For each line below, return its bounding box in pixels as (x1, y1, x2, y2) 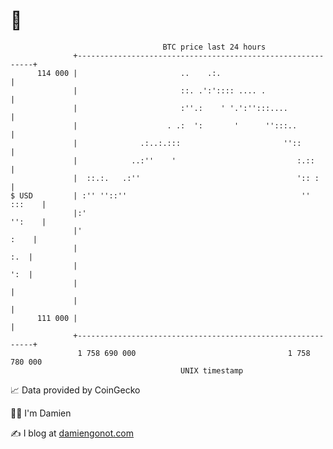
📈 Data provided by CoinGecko (10, 384, 141, 396)
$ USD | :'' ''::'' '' (10, 190, 311, 201)
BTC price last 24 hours (162, 42, 267, 52)
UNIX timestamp (180, 365, 244, 376)
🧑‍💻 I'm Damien (10, 407, 72, 419)
